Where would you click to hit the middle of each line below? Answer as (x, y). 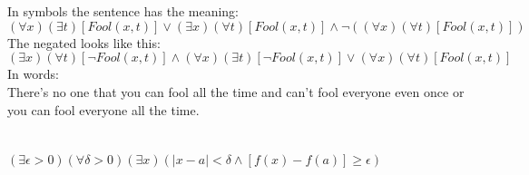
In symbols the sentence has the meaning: (123, 11)
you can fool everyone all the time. (103, 109)
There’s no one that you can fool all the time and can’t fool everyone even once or (236, 91)
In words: (33, 74)
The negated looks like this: (84, 42)
